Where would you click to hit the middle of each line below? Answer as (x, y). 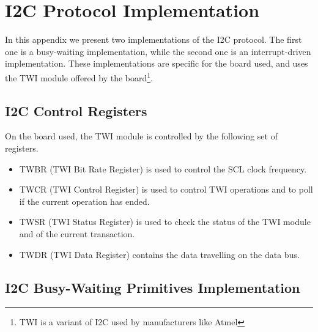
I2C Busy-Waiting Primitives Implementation (153, 287)
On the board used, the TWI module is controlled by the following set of (141, 136)
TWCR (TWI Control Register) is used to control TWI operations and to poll (166, 189)
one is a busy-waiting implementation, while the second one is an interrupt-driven (158, 51)
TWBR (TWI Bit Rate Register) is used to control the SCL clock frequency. (163, 168)
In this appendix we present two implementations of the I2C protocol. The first (153, 39)
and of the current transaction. (77, 233)
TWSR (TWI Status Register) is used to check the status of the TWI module (165, 222)
